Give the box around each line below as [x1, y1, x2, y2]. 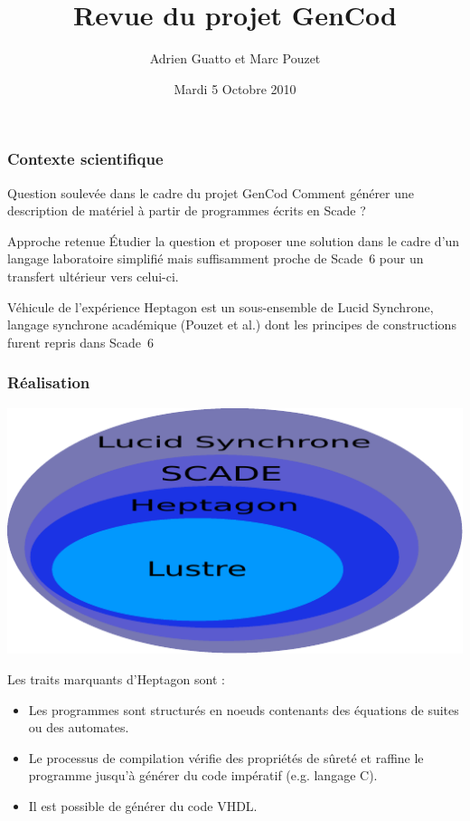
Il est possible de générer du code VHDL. [28, 796, 258, 815]
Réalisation [7, 371, 90, 394]
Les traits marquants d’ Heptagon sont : [7, 669, 225, 688]
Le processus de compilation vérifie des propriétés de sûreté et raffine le [28, 748, 424, 767]
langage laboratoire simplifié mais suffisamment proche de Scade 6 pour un [7, 249, 424, 268]
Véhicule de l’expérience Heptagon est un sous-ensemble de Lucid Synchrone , [7, 297, 434, 316]
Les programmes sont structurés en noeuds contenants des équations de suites [28, 700, 459, 719]
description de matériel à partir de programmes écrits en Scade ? [7, 201, 366, 220]
